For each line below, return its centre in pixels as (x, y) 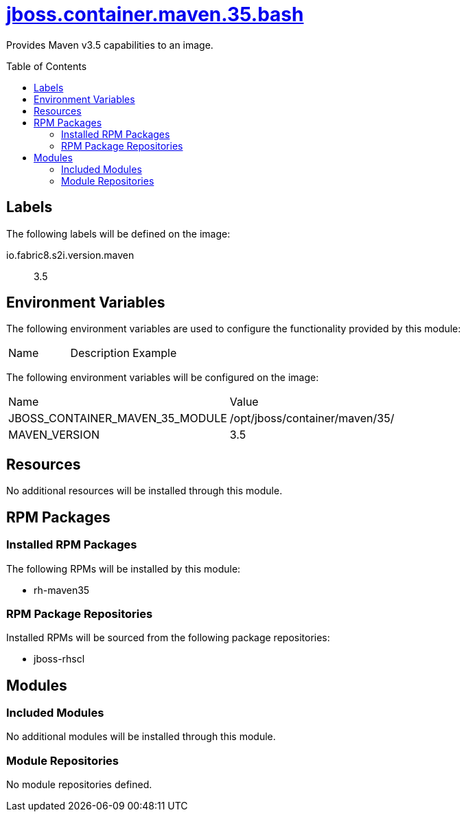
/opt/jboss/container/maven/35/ (312, 418)
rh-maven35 (62, 590)
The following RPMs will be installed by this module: (124, 568)
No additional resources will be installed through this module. (144, 491)
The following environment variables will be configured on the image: (163, 378)
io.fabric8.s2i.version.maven (70, 255)
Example (154, 353)
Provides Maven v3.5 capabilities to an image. (110, 45)
